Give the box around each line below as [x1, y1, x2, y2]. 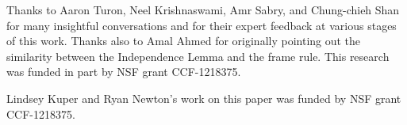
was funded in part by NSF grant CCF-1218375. [6, 63, 241, 80]
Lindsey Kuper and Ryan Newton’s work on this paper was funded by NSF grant [6, 89, 401, 106]
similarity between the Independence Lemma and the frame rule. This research [6, 47, 390, 64]
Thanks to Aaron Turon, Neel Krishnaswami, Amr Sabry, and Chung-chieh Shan [6, 2, 400, 17]
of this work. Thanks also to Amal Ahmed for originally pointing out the [6, 32, 361, 49]
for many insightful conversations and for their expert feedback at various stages [6, 17, 397, 33]
